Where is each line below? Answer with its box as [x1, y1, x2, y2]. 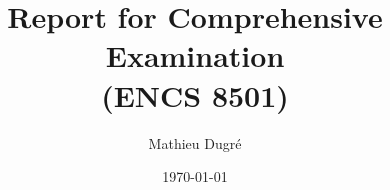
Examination [105, 35, 285, 76]
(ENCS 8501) [101, 74, 289, 115]
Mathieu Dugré [148, 132, 242, 153]
